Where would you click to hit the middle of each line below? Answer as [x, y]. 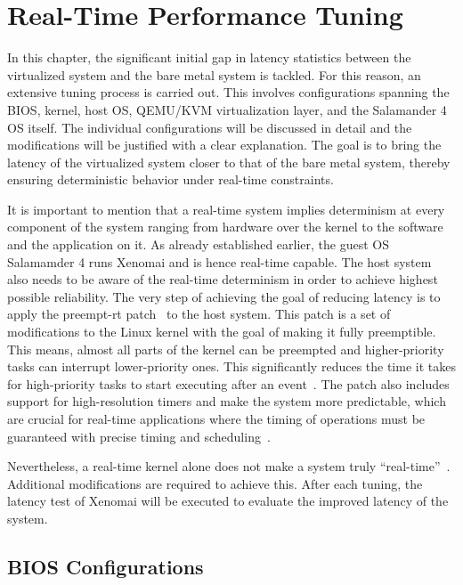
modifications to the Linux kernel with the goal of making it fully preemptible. [222, 332]
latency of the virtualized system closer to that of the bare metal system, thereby [229, 162]
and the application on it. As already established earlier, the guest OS [199, 244]
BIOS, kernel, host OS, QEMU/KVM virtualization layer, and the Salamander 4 [227, 109]
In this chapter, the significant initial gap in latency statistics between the [209, 57]
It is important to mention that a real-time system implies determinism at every [226, 209]
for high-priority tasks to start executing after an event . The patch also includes [228, 383]
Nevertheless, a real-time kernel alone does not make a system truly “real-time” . [229, 466]
